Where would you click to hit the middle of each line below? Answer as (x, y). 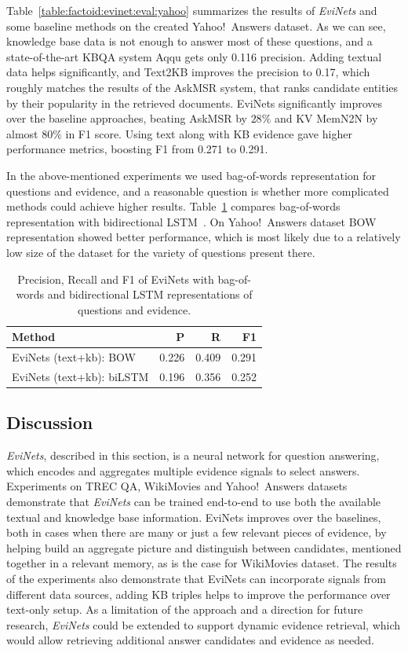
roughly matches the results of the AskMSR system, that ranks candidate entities (202, 87)
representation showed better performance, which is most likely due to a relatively (204, 237)
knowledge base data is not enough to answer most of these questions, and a (189, 41)
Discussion (50, 422)
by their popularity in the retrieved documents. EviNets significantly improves (195, 103)
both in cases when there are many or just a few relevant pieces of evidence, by (197, 532)
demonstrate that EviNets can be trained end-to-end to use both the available (194, 502)
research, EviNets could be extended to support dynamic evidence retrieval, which (204, 624)
